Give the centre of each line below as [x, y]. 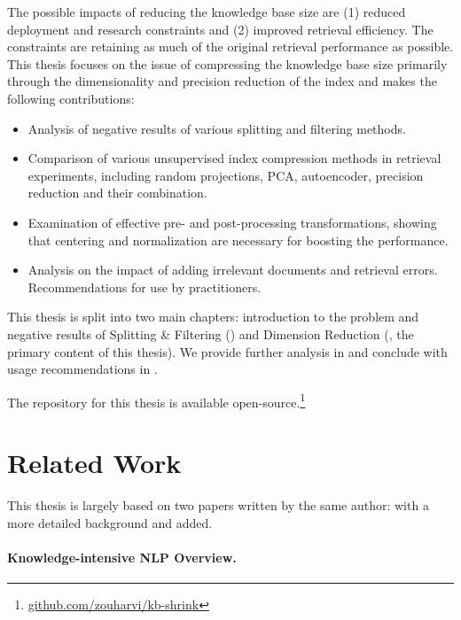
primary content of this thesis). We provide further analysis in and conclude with [227, 351]
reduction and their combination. [117, 193]
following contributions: [71, 98]
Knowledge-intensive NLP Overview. [122, 557]
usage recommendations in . [82, 369]
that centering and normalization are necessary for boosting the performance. [238, 240]
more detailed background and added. [110, 522]
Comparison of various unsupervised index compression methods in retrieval [234, 158]
